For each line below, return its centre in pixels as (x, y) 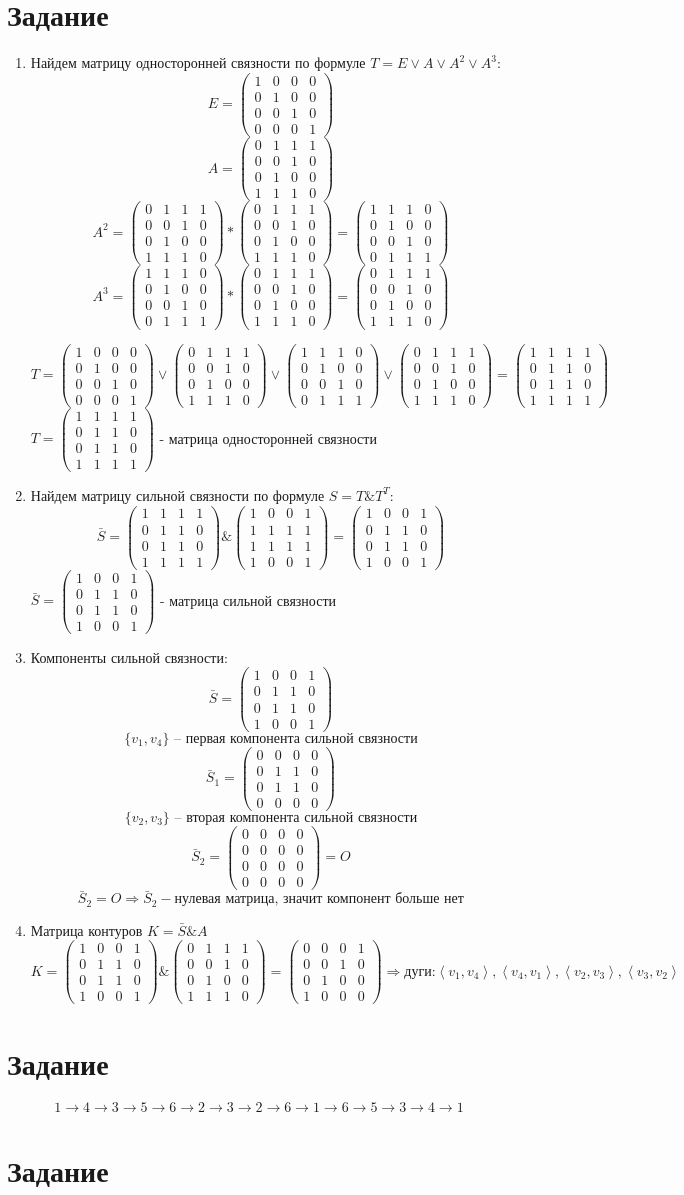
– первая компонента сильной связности (296, 738)
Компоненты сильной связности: (129, 656)
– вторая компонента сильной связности (296, 817)
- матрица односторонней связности (268, 437)
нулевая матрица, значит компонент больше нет (319, 899)
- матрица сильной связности (248, 599)
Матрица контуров (86, 929)
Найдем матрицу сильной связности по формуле (177, 494)
